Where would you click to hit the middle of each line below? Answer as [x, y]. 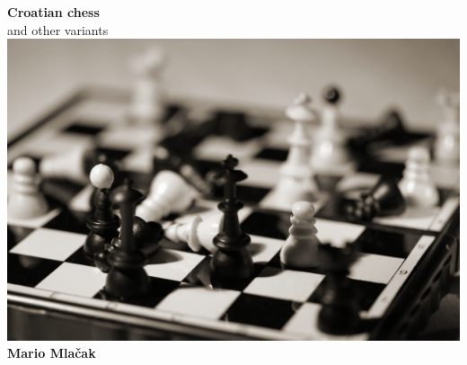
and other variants [58, 29]
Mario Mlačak [52, 353]
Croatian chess [53, 12]
